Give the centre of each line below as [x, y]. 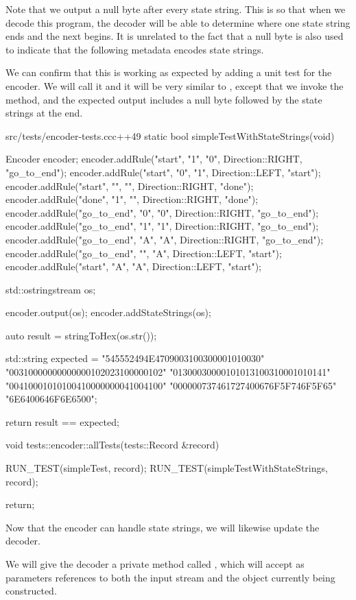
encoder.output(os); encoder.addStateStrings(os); [108, 312]
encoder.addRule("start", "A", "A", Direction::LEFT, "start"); [133, 266]
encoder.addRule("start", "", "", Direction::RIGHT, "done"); [130, 185]
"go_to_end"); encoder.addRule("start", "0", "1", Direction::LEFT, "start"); [163, 172]
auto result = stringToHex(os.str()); [81, 335]
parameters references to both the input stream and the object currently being [170, 577]
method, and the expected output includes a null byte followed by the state [164, 99]
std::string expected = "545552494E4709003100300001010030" [135, 358]
